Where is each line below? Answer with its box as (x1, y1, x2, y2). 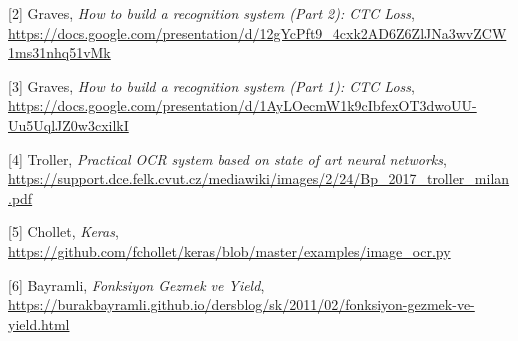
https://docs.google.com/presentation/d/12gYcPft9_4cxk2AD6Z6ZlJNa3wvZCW (8, 22, 507, 43)
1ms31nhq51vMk (8, 42, 111, 63)
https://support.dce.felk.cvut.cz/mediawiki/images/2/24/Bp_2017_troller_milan (8, 168, 510, 189)
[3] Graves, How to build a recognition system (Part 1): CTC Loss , (8, 75, 415, 96)
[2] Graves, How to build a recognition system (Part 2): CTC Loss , (8, 3, 415, 23)
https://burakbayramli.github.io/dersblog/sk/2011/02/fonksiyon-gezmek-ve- (8, 294, 475, 315)
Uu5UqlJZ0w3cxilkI (8, 114, 129, 135)
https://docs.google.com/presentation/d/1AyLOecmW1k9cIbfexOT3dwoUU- (8, 95, 477, 116)
